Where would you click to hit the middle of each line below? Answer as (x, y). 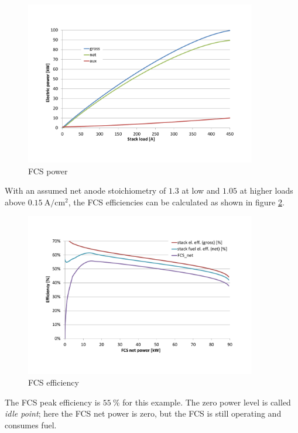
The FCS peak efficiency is (53, 402)
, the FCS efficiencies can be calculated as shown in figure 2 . (176, 202)
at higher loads (266, 190)
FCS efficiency (54, 382)
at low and (201, 190)
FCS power (48, 171)
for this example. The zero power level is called (207, 402)
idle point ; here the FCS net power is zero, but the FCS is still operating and (143, 413)
